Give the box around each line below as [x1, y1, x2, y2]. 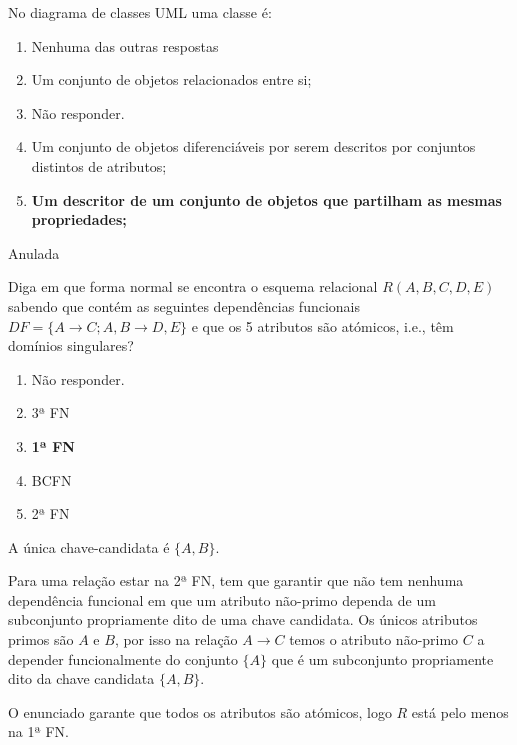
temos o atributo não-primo [289, 629, 459, 650]
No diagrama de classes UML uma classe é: [8, 2, 272, 22]
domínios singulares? [8, 335, 134, 356]
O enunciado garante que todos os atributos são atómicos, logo [8, 701, 392, 722]
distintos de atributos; [31, 155, 167, 176]
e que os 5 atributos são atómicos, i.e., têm [191, 315, 454, 336]
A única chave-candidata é [8, 536, 170, 557]
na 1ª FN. [8, 721, 69, 742]
